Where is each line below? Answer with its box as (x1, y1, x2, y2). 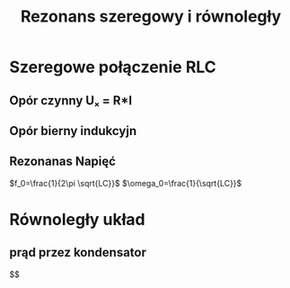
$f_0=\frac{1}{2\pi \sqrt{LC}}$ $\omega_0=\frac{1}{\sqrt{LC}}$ (9, 177, 242, 188)
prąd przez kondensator (9, 245, 146, 260)
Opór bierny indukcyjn (9, 123, 137, 139)
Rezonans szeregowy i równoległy (20, 6, 282, 27)
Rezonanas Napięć (9, 154, 117, 169)
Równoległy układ (9, 209, 145, 229)
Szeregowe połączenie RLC (9, 57, 217, 77)
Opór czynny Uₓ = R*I (9, 93, 133, 108)
